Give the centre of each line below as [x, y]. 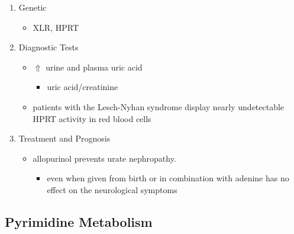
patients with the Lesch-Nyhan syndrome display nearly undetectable [159, 106]
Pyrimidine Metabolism [79, 221]
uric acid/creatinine [83, 87]
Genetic [33, 7]
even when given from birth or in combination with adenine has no [168, 178]
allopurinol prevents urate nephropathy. [104, 158]
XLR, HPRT [56, 27]
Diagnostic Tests [49, 47]
